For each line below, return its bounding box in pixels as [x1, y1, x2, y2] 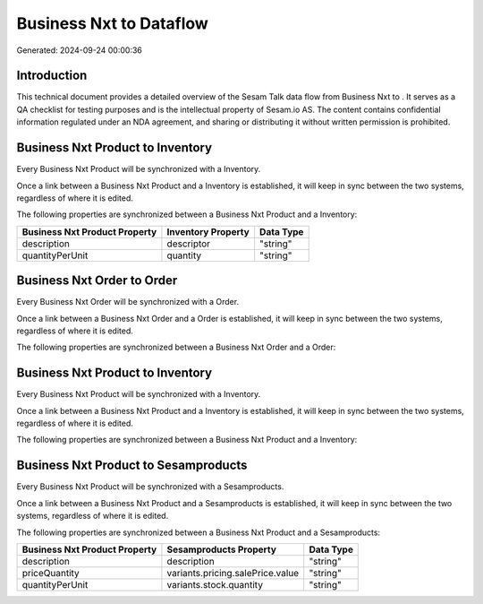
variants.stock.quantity [166, 578, 264, 591]
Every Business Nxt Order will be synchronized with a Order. [16, 297, 240, 307]
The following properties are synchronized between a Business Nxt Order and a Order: [16, 341, 336, 353]
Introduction [16, 68, 88, 83]
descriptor [166, 237, 210, 250]
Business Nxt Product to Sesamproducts [16, 458, 248, 473]
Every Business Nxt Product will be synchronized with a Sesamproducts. [16, 481, 284, 492]
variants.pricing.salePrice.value [166, 566, 300, 579]
